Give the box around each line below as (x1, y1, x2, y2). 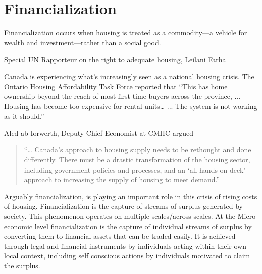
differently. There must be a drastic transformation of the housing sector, (24, 154, 250, 165)
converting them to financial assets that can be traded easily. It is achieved (4, 231, 236, 241)
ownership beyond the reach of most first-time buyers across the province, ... (4, 91, 241, 101)
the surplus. (4, 260, 40, 270)
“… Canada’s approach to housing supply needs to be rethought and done (24, 144, 251, 155)
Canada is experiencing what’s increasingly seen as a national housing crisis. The (4, 71, 254, 81)
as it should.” (4, 111, 44, 121)
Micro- (237, 211, 258, 222)
